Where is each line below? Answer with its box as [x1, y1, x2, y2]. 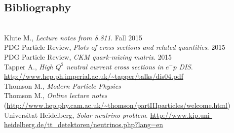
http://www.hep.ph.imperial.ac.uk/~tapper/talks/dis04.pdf [4, 71, 184, 81]
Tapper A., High [4, 61, 53, 71]
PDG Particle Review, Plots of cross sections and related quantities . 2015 [4, 42, 226, 52]
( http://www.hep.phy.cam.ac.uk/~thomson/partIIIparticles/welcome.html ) [4, 100, 231, 110]
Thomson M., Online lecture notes [4, 90, 108, 100]
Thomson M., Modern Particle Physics [4, 80, 121, 91]
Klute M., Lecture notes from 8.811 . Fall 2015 [4, 32, 143, 42]
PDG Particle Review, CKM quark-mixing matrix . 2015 [4, 51, 172, 62]
